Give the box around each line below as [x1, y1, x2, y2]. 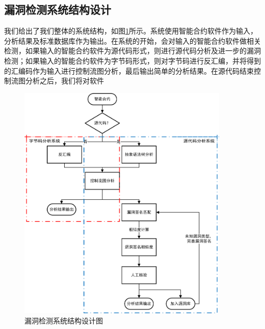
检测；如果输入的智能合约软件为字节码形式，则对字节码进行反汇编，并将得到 [4, 55, 261, 66]
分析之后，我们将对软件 [25, 75, 104, 86]
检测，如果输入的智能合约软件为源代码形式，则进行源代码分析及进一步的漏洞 [4, 45, 261, 56]
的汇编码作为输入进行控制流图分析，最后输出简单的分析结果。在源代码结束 [4, 65, 254, 76]
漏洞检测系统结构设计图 [24, 315, 103, 326]
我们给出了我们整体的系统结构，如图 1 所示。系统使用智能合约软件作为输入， [4, 25, 257, 36]
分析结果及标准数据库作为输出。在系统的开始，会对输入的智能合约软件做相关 [4, 35, 261, 46]
